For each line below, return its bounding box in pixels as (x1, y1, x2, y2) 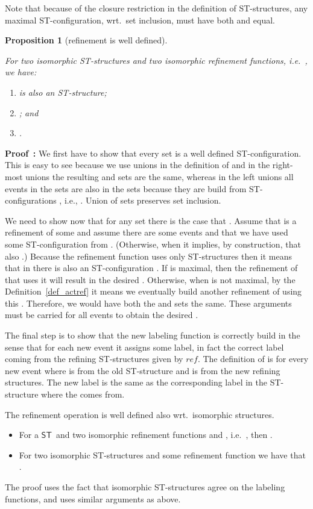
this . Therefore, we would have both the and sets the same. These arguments (5, 296, 292, 309)
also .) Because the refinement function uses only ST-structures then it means (5, 249, 292, 262)
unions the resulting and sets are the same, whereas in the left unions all (25, 170, 294, 183)
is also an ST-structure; (19, 86, 107, 98)
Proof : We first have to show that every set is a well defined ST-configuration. (5, 146, 302, 159)
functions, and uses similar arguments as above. (5, 492, 181, 505)
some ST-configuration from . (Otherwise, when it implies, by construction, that (5, 237, 301, 250)
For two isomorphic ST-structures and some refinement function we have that (19, 448, 306, 461)
